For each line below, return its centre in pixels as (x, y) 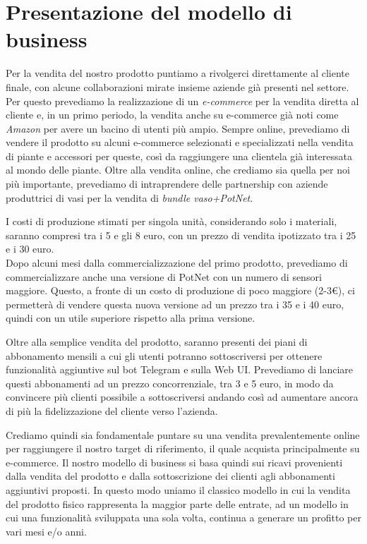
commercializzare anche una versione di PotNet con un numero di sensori (164, 276)
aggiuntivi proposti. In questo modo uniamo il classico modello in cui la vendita (178, 489)
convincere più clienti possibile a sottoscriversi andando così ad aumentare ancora (182, 397)
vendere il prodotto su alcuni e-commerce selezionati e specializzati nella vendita (180, 142)
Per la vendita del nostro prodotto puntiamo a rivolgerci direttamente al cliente (178, 73)
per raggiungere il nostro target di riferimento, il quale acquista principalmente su (183, 448)
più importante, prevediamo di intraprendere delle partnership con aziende (167, 184)
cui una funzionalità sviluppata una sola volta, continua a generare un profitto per (183, 518)
